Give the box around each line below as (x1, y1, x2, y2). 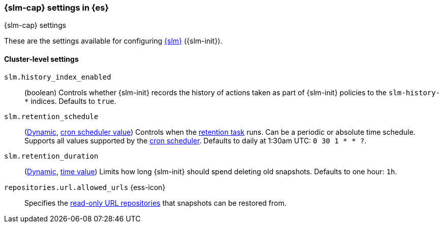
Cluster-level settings (4, 54, 79, 63)
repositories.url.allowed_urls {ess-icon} (4, 182, 166, 192)
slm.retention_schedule (4, 112, 99, 121)
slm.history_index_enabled (4, 72, 111, 81)
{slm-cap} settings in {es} (4, 3, 109, 13)
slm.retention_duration (4, 152, 99, 160)
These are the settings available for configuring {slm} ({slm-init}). (4, 36, 223, 46)
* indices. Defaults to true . (24, 96, 116, 105)
